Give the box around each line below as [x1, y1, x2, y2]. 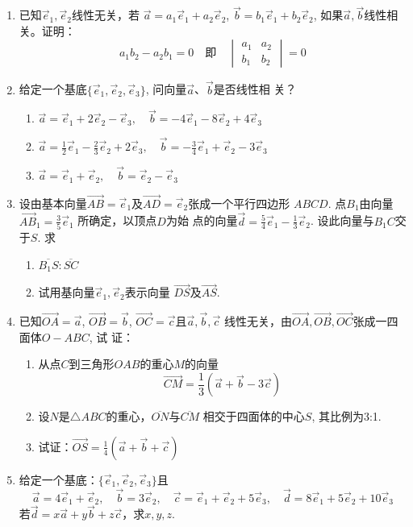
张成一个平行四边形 [188, 194, 290, 211]
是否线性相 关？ [213, 81, 297, 98]
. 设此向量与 [310, 212, 374, 229]
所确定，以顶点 [77, 212, 157, 229]
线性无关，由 [223, 313, 292, 330]
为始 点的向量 [165, 212, 238, 229]
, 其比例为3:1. [311, 408, 382, 425]
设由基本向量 [19, 194, 87, 211]
